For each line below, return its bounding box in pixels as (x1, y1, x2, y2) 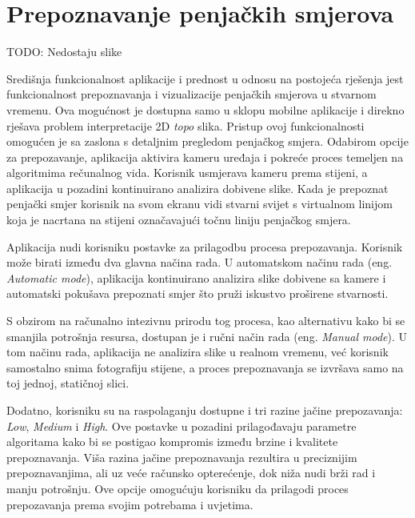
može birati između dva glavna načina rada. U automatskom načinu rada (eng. (6, 254, 393, 271)
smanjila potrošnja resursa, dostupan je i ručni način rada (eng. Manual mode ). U (6, 327, 408, 344)
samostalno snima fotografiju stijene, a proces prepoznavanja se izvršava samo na (6, 359, 404, 375)
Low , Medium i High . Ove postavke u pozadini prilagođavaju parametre (6, 417, 357, 434)
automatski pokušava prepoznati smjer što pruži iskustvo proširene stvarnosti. (6, 285, 389, 302)
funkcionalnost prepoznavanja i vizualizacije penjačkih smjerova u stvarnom (6, 86, 377, 102)
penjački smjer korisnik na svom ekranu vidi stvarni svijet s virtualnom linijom (6, 195, 393, 212)
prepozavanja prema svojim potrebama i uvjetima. (6, 496, 253, 512)
